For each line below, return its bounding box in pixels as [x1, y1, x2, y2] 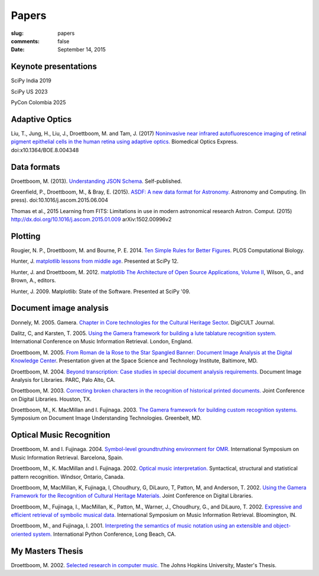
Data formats [11, 162, 60, 172]
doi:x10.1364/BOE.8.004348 [11, 146, 79, 153]
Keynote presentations [11, 62, 97, 72]
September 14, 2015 [57, 46, 106, 53]
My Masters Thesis [11, 546, 84, 556]
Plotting [11, 231, 41, 241]
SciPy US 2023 [11, 88, 48, 95]
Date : [11, 46, 25, 53]
